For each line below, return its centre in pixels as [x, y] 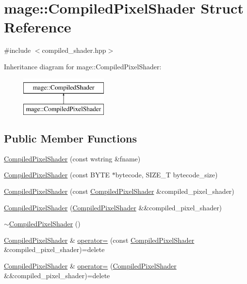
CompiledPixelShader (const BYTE [57, 175]
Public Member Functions [70, 138]
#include [17, 50]
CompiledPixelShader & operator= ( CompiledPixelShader [90, 266]
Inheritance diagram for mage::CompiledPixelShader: [83, 66]
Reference [38, 27]
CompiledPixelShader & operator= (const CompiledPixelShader [99, 240]
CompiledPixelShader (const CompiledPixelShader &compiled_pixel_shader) [119, 191]
